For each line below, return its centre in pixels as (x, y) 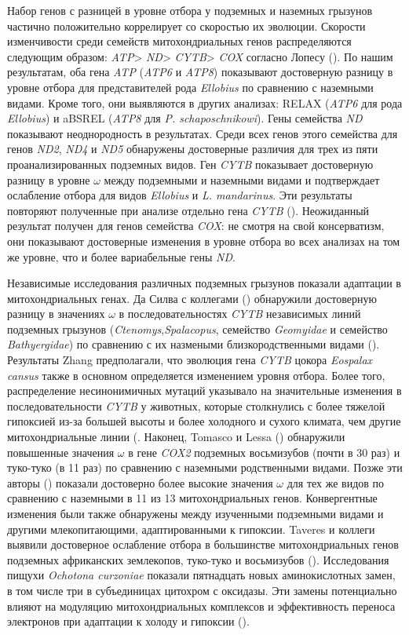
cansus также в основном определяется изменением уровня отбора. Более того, (196, 375)
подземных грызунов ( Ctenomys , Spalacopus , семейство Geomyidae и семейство (197, 328)
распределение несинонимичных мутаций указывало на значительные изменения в (204, 390)
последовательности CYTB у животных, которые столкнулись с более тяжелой (196, 405)
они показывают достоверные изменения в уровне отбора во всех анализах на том (204, 241)
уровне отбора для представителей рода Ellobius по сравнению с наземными (190, 87)
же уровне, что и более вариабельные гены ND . (121, 256)
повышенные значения (61, 452)
